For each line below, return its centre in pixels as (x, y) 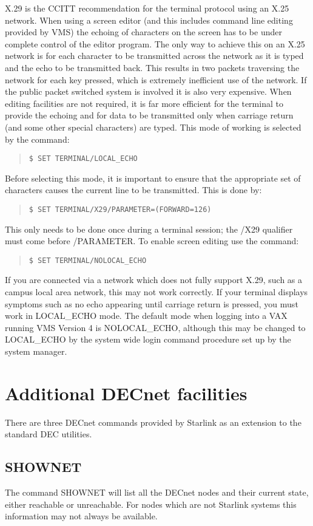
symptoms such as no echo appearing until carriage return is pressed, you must (152, 303)
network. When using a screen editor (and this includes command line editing (149, 20)
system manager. (36, 351)
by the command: (37, 139)
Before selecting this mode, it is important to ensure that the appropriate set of (153, 178)
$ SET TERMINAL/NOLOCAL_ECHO (88, 260)
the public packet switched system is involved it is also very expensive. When (148, 91)
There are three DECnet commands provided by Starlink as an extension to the (153, 422)
